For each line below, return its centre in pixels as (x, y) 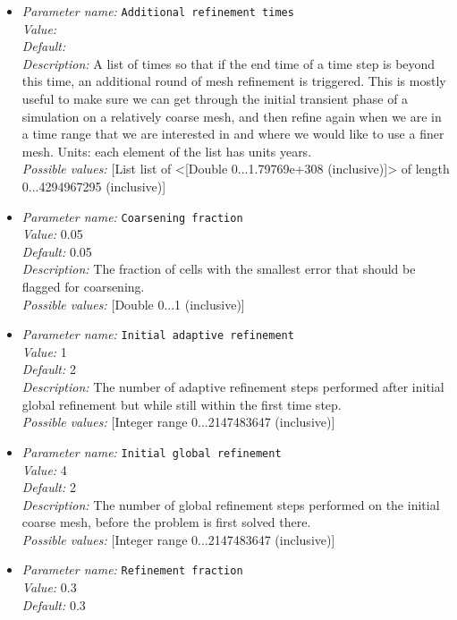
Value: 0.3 (49, 587)
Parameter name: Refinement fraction (132, 569)
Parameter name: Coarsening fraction (132, 216)
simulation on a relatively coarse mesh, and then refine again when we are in (232, 116)
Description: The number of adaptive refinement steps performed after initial (233, 387)
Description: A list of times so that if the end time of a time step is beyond (228, 63)
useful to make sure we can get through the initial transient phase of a (215, 99)
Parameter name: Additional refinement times (158, 11)
